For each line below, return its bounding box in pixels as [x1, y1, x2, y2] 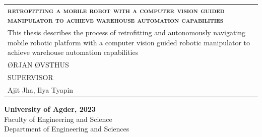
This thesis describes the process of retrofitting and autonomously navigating [8, 27, 246, 38]
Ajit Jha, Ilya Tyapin [8, 84, 74, 95]
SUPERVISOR [8, 72, 53, 83]
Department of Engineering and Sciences [4, 123, 129, 134]
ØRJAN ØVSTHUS [8, 59, 69, 70]
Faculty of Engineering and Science [4, 113, 112, 124]
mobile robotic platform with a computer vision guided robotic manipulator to [8, 37, 250, 47]
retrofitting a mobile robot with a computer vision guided [8, 5, 225, 15]
